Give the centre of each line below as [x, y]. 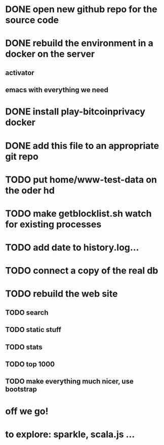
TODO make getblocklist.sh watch [78, 213]
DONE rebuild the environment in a [79, 43]
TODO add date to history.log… [72, 248]
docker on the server [50, 54]
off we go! [27, 411]
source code [32, 20]
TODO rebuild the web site [61, 294]
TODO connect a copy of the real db [82, 271]
